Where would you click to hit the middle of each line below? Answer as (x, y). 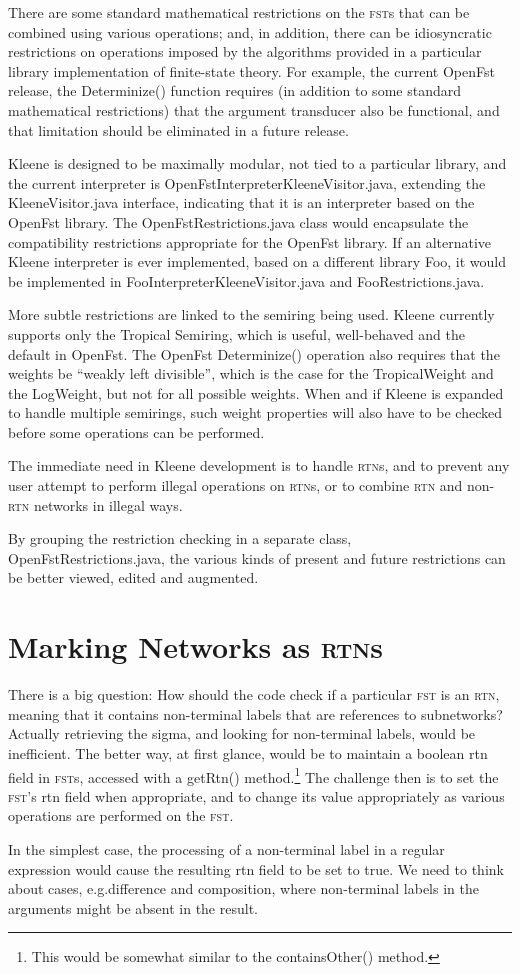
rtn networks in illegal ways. (95, 504)
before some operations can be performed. (136, 431)
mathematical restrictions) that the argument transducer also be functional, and (254, 109)
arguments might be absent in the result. (133, 907)
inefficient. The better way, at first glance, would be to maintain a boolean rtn (248, 752)
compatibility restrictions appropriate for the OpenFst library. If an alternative (250, 241)
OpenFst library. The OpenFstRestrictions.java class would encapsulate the (238, 221)
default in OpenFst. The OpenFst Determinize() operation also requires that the (254, 353)
